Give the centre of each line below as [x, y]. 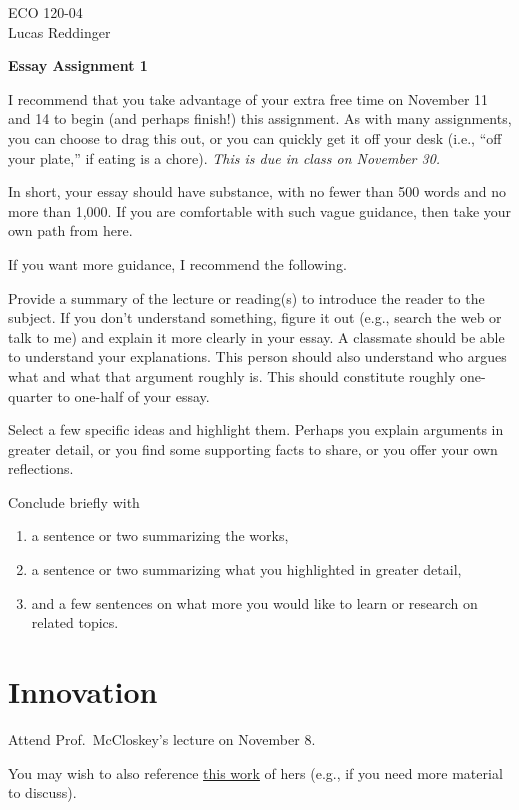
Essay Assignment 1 [78, 65]
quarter [30, 395]
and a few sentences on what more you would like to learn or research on [254, 602]
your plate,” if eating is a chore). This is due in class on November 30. [224, 157]
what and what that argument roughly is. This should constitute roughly [232, 375]
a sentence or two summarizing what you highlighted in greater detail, [246, 569]
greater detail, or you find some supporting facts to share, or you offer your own [253, 448]
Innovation [83, 691]
